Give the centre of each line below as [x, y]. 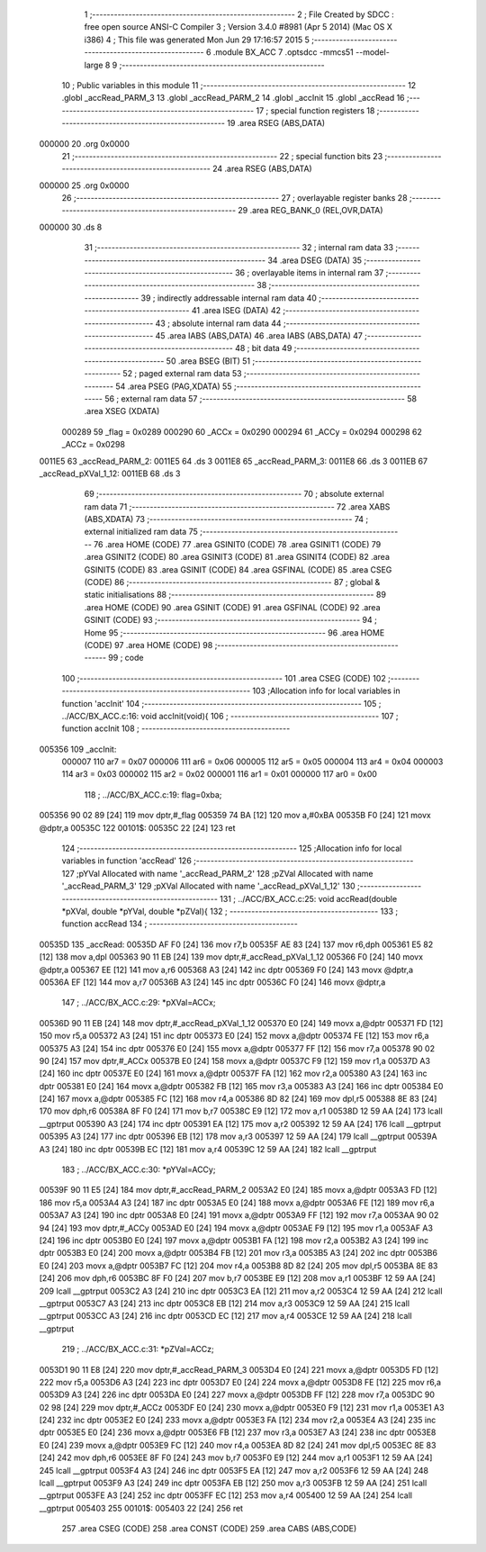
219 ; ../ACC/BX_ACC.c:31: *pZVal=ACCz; [138, 1349]
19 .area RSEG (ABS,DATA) [276, 123]
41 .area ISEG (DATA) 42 [236, 311]
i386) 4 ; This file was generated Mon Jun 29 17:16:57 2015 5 [197, 40]
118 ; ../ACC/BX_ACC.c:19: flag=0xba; [153, 794]
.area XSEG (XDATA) [122, 411]
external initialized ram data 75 [141, 532]
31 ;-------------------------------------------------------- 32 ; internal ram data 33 [239, 248]
